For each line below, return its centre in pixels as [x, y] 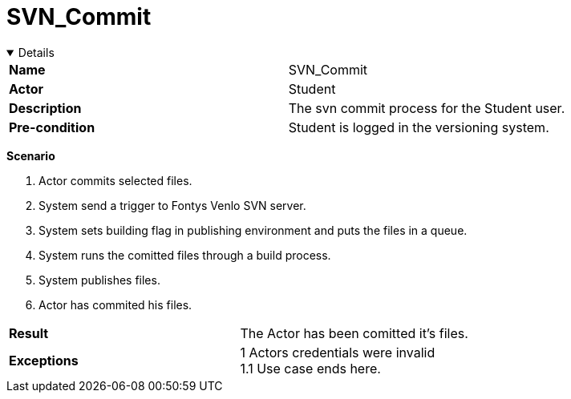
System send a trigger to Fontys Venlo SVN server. [172, 205]
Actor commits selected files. [115, 180]
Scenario [31, 155]
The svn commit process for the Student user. [427, 108]
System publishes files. [99, 280]
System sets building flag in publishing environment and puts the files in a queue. [253, 230]
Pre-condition [52, 127]
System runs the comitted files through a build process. [185, 255]
